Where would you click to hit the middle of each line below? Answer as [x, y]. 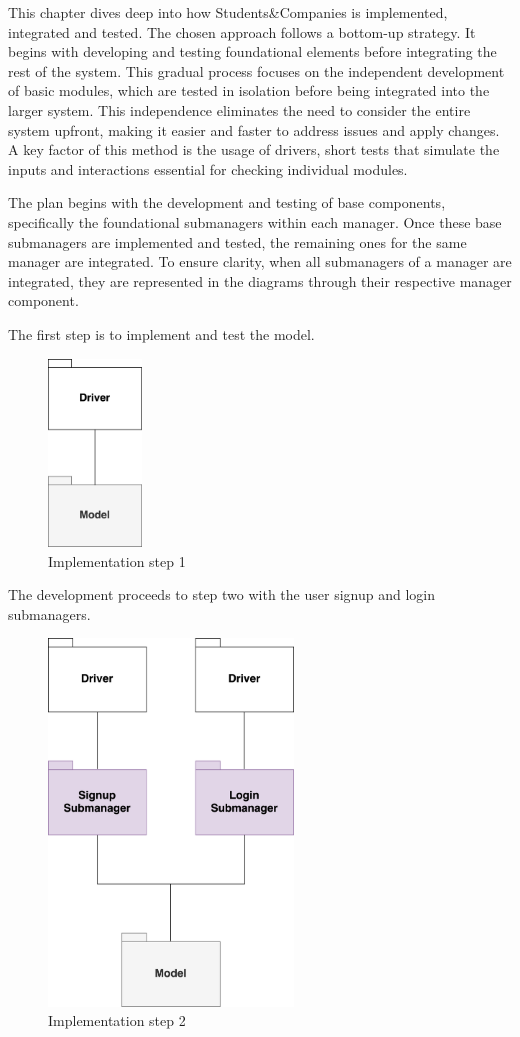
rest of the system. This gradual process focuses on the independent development [256, 70]
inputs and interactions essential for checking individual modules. [208, 168]
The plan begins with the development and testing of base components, [227, 202]
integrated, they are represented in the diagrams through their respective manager [260, 280]
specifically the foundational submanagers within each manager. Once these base [255, 221]
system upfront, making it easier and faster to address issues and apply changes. [254, 129]
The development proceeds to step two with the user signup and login [221, 594]
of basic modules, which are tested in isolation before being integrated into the [249, 90]
